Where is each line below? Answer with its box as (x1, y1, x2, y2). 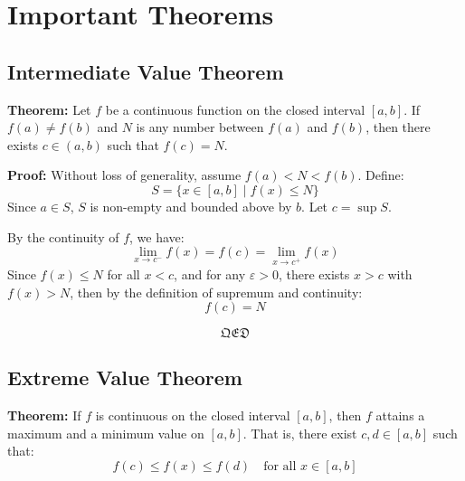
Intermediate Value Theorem (7, 57, 284, 85)
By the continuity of (7, 227, 119, 246)
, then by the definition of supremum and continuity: (70, 282, 363, 301)
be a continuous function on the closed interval (105, 99, 365, 118)
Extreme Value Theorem (7, 363, 242, 391)
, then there (365, 118, 431, 137)
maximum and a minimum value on (7, 423, 204, 442)
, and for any (174, 264, 246, 283)
